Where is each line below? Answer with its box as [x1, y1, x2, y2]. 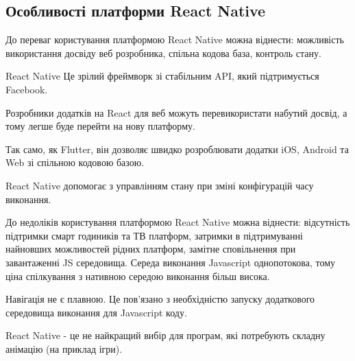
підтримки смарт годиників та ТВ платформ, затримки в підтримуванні [5, 228, 303, 242]
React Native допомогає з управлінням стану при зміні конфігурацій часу [5, 178, 314, 192]
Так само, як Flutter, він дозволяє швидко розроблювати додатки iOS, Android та [5, 141, 349, 156]
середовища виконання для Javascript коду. [5, 305, 187, 319]
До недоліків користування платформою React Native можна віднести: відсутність [5, 215, 350, 229]
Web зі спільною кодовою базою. [5, 155, 145, 170]
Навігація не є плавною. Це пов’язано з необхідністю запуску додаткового [5, 292, 315, 306]
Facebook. [5, 82, 48, 96]
